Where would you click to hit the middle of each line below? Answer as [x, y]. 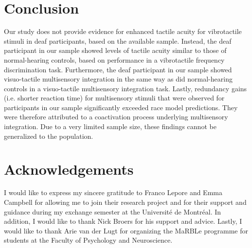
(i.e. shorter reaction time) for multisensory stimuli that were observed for [114, 98]
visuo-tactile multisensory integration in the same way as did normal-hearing [118, 79]
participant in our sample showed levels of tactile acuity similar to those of [115, 50]
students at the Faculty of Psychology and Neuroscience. [88, 240]
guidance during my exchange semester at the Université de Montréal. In [113, 211]
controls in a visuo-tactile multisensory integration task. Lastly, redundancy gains [126, 88]
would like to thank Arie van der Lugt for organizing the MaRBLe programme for [126, 230]
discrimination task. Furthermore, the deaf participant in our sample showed [118, 69]
